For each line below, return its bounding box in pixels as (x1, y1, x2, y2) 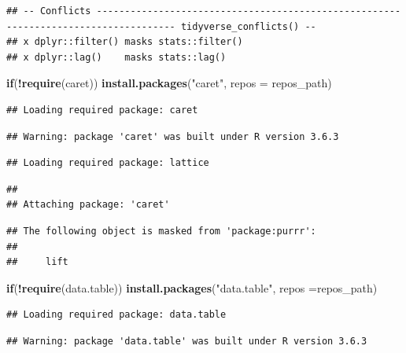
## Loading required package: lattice (6, 157, 209, 169)
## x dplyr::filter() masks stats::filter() (6, 36, 243, 48)
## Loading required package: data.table (6, 309, 227, 321)
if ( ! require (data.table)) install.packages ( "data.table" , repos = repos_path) (6, 279, 378, 296)
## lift (6, 256, 68, 268)
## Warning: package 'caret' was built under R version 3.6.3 (6, 131, 339, 142)
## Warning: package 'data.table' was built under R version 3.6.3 (6, 335, 367, 347)
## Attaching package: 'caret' (6, 199, 170, 211)
